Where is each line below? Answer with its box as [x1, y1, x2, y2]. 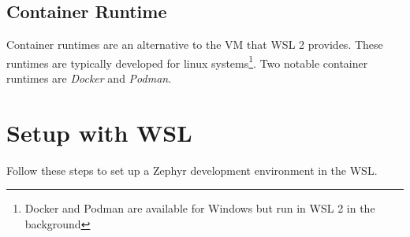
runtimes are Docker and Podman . [6, 70, 172, 87]
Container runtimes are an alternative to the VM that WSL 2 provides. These [6, 36, 383, 53]
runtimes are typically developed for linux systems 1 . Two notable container [6, 52, 368, 71]
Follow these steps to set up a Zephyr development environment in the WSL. [6, 161, 378, 178]
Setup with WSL [6, 116, 192, 148]
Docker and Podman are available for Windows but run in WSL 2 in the [24, 200, 375, 217]
